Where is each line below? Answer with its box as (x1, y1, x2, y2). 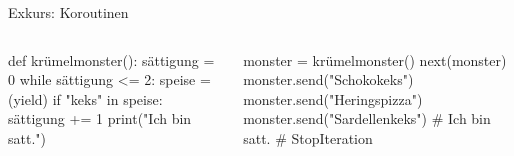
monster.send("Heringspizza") (243, 88, 423, 109)
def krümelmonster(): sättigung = (8, 49, 215, 70)
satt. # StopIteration (243, 127, 373, 148)
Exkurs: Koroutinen (8, 2, 129, 22)
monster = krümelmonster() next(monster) (243, 49, 507, 70)
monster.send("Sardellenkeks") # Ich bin (243, 108, 491, 129)
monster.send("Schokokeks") (243, 69, 414, 90)
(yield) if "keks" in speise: (8, 88, 163, 109)
